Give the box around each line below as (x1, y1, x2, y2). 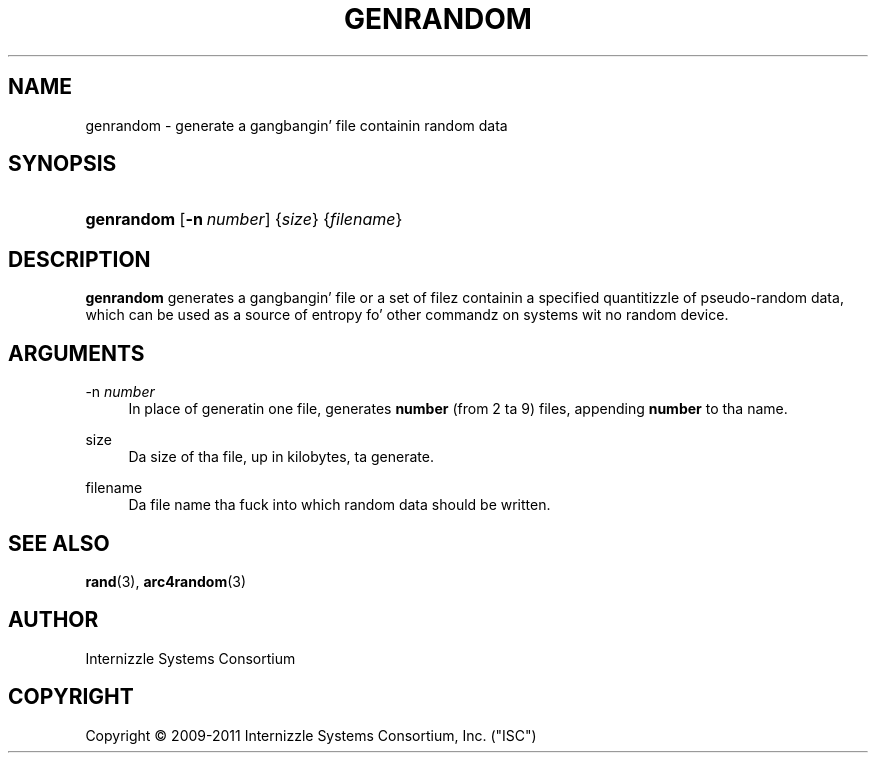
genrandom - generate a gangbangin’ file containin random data (85, 116, 508, 134)
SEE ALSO (8, 530, 110, 556)
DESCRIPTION (8, 246, 151, 272)
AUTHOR (8, 607, 99, 633)
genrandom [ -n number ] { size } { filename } (85, 209, 403, 230)
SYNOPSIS (8, 151, 117, 177)
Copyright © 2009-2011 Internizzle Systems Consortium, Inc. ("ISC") (85, 726, 537, 744)
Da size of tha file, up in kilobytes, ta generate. (128, 448, 434, 466)
